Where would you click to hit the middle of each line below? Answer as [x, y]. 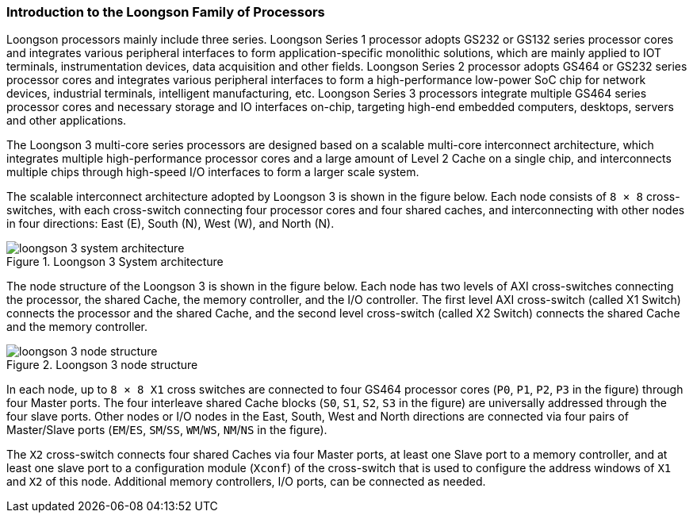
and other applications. [67, 121]
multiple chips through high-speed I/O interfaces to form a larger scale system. [213, 172]
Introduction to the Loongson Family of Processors [166, 12]
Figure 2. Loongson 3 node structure [102, 365]
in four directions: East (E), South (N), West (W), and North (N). [170, 224]
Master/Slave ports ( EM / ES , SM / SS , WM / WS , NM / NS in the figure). [167, 430]
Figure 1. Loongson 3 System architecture [115, 262]
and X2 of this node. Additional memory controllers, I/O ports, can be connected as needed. [246, 482]
